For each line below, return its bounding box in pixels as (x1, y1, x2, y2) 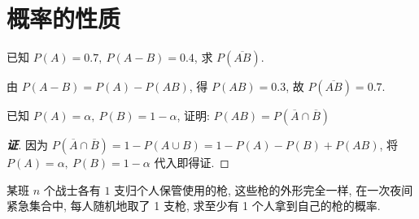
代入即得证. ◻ (154, 154, 229, 171)
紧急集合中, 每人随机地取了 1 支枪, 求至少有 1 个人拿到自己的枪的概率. (7, 197, 381, 214)
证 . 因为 (7, 136, 48, 153)
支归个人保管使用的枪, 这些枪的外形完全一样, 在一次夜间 (114, 181, 413, 198)
